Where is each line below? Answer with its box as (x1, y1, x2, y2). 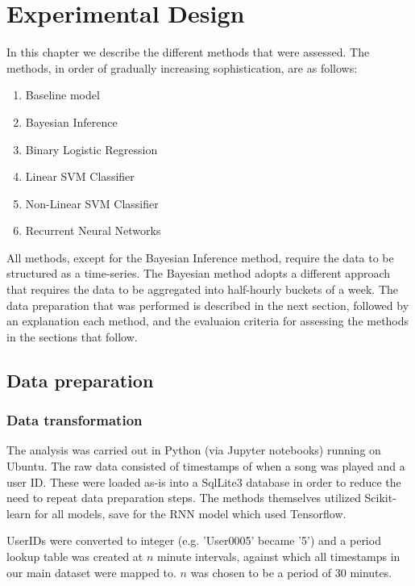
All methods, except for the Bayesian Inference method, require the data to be (6, 249, 394, 266)
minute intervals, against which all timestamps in (157, 548, 400, 564)
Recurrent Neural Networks (25, 222, 161, 239)
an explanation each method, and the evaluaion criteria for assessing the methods (6, 312, 409, 329)
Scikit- (364, 489, 396, 506)
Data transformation (6, 410, 143, 430)
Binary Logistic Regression (25, 140, 158, 157)
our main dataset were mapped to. (6, 563, 176, 580)
